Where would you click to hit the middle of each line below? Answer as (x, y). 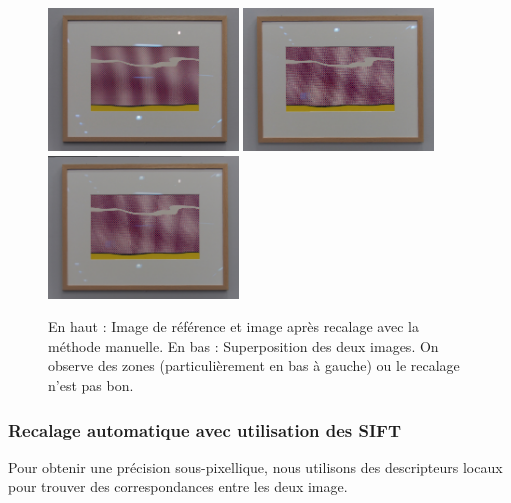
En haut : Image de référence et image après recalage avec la (233, 326)
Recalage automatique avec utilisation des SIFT (205, 429)
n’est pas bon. (91, 385)
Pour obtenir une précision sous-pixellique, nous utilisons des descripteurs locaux (255, 466)
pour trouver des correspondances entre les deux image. (178, 486)
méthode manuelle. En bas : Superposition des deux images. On (243, 345)
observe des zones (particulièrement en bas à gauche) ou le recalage (254, 365)
